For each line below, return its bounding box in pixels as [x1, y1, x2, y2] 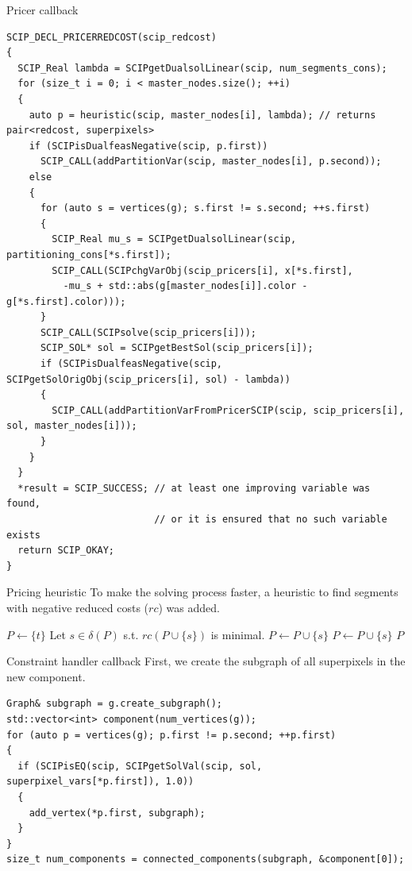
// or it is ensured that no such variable [154, 514, 387, 525]
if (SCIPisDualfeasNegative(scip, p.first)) [29, 140, 268, 152]
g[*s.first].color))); [6, 295, 126, 307]
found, [6, 498, 40, 510]
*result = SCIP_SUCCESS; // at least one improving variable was [17, 482, 371, 494]
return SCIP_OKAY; [17, 545, 115, 557]
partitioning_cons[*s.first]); [6, 249, 171, 260]
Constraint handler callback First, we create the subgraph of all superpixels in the [6, 653, 406, 669]
